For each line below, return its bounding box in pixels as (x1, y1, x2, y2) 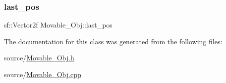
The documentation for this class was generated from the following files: (4, 36, 223, 46)
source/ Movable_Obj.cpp (4, 69, 81, 79)
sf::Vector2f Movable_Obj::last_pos (4, 20, 113, 30)
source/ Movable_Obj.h (4, 53, 74, 63)
